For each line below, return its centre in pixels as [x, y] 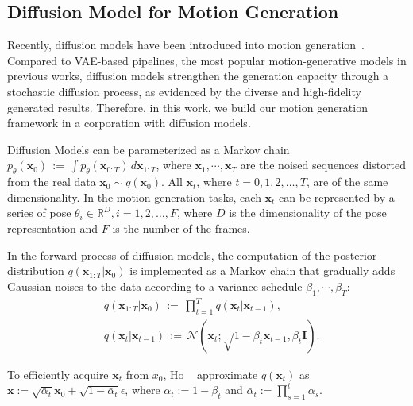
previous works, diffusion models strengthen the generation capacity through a [198, 76]
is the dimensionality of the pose [308, 213]
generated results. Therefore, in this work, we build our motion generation [187, 107]
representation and [53, 228]
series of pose [39, 213]
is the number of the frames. [181, 228]
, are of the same [347, 182]
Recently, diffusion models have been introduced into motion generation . [186, 45]
